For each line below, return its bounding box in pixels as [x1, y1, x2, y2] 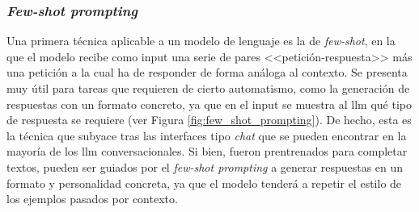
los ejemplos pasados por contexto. [6, 190, 178, 207]
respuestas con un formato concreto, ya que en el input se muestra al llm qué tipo [6, 95, 413, 112]
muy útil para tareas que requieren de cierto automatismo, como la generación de [6, 80, 410, 96]
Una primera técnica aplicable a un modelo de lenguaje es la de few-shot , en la [6, 32, 396, 49]
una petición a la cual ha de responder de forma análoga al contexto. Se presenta [6, 64, 408, 81]
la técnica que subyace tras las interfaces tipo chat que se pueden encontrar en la [6, 127, 407, 143]
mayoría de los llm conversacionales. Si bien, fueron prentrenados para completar [6, 143, 408, 160]
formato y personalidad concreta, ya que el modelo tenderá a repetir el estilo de [6, 174, 402, 191]
